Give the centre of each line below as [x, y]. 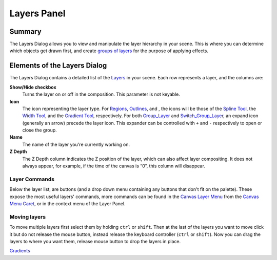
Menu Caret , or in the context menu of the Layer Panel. [67, 203]
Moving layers [28, 216]
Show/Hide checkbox [33, 87]
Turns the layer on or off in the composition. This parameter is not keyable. [101, 94]
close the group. [40, 130]
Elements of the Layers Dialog [58, 66]
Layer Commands [32, 179]
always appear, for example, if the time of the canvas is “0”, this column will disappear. [114, 166]
